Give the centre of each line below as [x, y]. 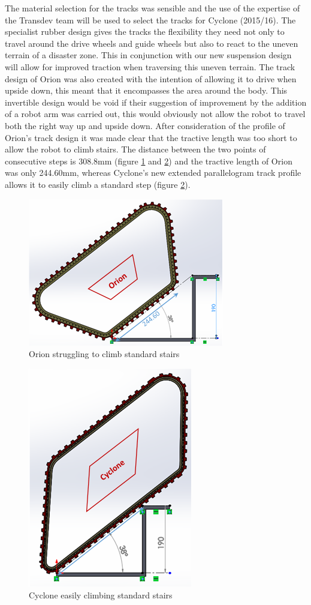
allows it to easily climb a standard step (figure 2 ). [98, 184]
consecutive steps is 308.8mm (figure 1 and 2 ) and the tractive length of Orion [149, 161]
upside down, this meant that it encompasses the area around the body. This [146, 90]
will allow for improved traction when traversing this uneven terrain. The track [150, 66]
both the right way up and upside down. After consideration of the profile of [145, 125]
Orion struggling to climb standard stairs [104, 354]
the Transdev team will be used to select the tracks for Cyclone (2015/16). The [150, 20]
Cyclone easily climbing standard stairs [101, 595]
